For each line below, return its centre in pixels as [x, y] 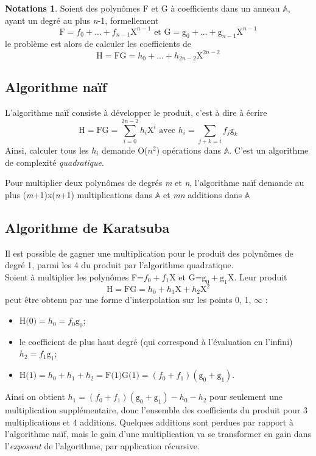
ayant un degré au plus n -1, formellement [82, 20]
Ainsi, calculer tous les [47, 150]
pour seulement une [246, 397]
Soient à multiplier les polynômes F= [74, 276]
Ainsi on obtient [35, 397]
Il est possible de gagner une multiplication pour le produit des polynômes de [149, 253]
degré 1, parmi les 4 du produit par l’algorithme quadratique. [119, 265]
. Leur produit [261, 276]
